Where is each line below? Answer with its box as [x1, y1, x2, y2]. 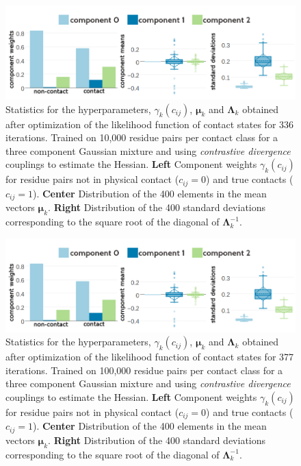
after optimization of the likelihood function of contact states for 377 [5, 349, 294, 364]
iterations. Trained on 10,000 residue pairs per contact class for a [5, 130, 278, 145]
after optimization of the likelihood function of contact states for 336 [5, 116, 294, 131]
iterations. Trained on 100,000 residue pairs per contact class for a [5, 363, 283, 377]
